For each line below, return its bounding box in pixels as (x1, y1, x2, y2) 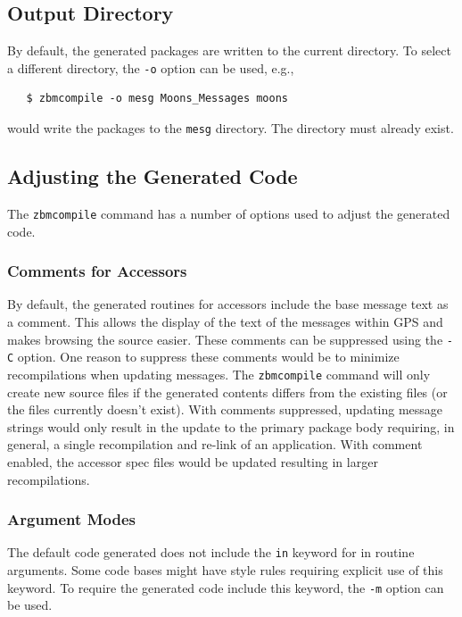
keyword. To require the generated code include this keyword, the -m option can (7, 578, 444, 596)
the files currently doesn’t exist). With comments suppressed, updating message (7, 400, 443, 419)
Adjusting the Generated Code (7, 163, 298, 190)
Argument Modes (7, 508, 136, 530)
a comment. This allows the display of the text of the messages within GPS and (7, 312, 443, 330)
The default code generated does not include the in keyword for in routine (7, 543, 415, 562)
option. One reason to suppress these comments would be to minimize (17, 347, 400, 366)
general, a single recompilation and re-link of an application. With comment (7, 435, 423, 454)
